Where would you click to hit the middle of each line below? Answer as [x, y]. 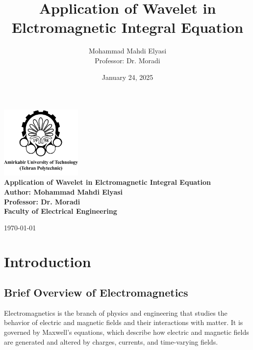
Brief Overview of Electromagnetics [96, 292]
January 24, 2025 [127, 77]
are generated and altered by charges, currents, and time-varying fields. [111, 341]
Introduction [48, 261]
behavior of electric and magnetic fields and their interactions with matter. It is [124, 322]
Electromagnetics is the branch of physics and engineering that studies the [116, 312]
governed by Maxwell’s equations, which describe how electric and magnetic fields [126, 332]
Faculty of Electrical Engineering [61, 211]
